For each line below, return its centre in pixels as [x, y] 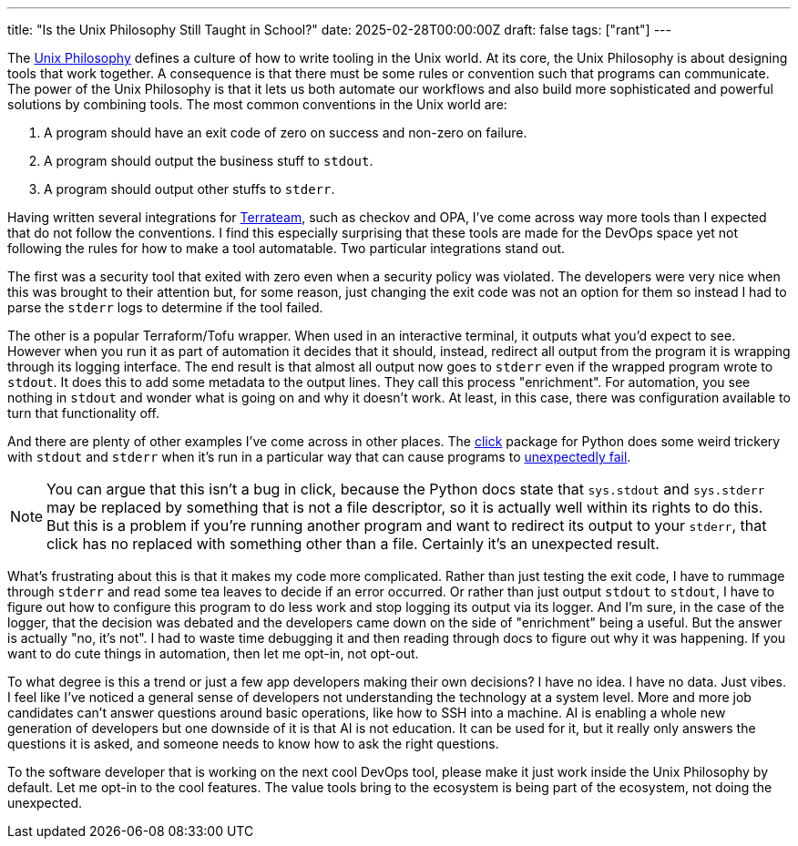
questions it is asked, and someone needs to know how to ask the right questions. [253, 744]
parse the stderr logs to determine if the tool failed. [165, 307]
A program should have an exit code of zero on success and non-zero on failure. [286, 133]
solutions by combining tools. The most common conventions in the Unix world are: [257, 104]
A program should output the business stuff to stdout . [209, 161]
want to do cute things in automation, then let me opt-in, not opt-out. [213, 653]
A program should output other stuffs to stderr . [189, 189]
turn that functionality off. [83, 413]
